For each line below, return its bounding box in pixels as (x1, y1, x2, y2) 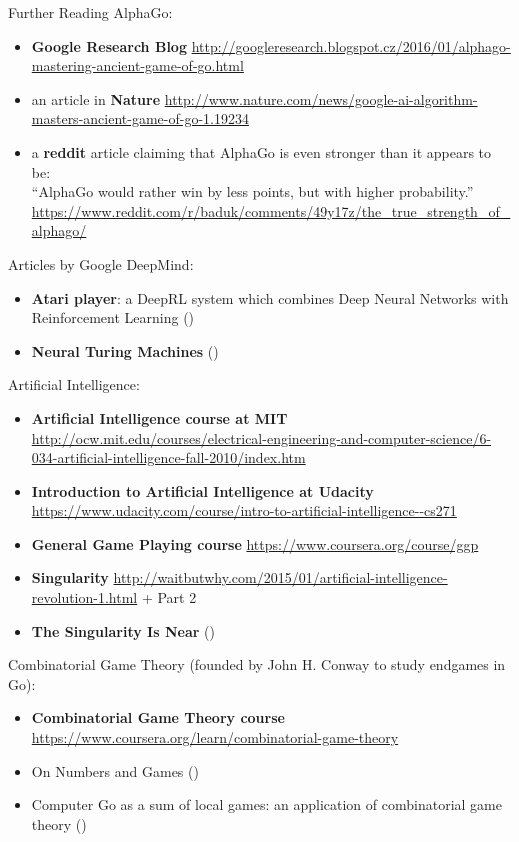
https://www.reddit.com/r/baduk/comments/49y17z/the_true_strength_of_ (31, 200, 511, 221)
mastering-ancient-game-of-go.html (31, 55, 244, 76)
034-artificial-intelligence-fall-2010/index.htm (31, 447, 306, 468)
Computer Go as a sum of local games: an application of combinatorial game (31, 794, 502, 815)
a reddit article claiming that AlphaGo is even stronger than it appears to (31, 141, 492, 162)
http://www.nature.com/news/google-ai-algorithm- (164, 88, 478, 109)
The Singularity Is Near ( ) (31, 620, 215, 641)
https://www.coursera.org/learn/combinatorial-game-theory (31, 727, 399, 748)
